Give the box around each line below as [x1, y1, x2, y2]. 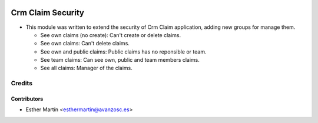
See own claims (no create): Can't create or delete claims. [40, 31, 181, 38]
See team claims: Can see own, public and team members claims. [40, 56, 200, 64]
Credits [11, 79, 32, 88]
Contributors [11, 95, 44, 102]
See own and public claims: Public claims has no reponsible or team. [40, 48, 207, 55]
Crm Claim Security [11, 8, 85, 18]
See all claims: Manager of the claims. [40, 65, 132, 72]
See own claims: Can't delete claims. [40, 40, 130, 47]
